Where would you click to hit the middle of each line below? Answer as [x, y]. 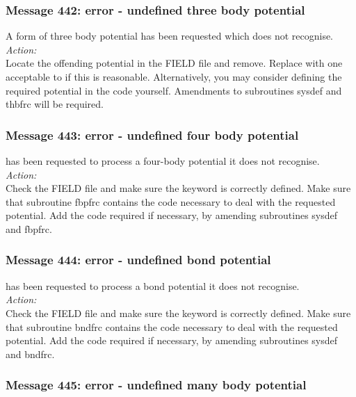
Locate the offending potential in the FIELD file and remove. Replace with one [174, 63]
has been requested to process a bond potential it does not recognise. [153, 285]
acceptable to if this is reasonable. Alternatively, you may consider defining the [174, 76]
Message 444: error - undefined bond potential [138, 260]
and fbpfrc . [29, 228]
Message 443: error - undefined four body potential [152, 135]
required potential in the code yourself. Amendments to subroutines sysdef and [174, 90]
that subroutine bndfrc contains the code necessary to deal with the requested [172, 326]
